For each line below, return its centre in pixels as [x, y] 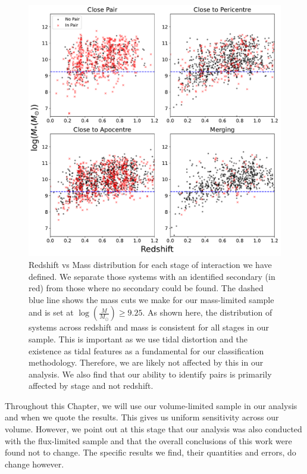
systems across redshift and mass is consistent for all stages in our [149, 327]
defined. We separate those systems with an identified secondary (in [152, 276]
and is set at [51, 312]
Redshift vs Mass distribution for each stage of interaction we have [150, 264]
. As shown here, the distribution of [207, 312]
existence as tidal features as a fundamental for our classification [146, 350]
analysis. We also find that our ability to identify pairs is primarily [150, 374]
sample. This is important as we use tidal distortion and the [138, 339]
